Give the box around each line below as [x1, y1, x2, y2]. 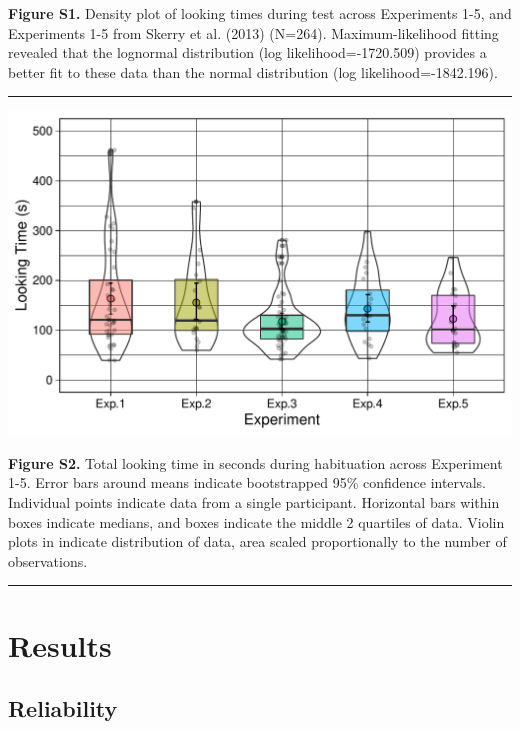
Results [8, 624, 112, 665]
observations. [8, 550, 88, 571]
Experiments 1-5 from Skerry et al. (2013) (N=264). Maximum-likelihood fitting [8, 22, 499, 43]
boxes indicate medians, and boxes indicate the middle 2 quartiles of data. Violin [8, 511, 505, 532]
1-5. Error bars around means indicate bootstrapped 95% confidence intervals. [8, 472, 486, 493]
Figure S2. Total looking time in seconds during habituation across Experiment [8, 452, 503, 473]
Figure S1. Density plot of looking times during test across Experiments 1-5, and [8, 3, 512, 23]
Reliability [8, 693, 118, 724]
